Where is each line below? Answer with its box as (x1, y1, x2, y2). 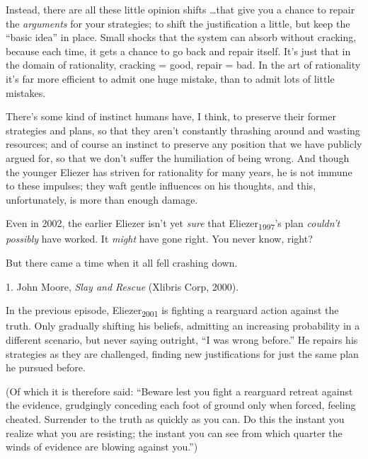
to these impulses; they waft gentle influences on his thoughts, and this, (6, 178, 316, 193)
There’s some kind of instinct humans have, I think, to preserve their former (6, 109, 336, 124)
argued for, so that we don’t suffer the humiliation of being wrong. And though (6, 150, 350, 165)
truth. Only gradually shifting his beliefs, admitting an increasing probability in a (6, 318, 360, 333)
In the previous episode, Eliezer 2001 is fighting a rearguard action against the (6, 303, 339, 320)
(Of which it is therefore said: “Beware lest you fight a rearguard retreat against (6, 383, 353, 398)
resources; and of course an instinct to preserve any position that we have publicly (6, 136, 362, 151)
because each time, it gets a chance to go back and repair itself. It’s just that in (6, 43, 351, 58)
